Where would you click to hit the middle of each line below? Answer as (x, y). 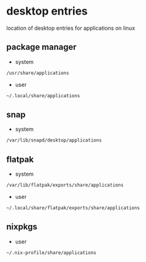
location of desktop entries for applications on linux (71, 28)
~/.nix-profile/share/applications (51, 253)
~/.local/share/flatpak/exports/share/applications (73, 208)
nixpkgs (22, 227)
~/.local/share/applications (43, 95)
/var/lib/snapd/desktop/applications (54, 140)
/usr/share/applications (38, 73)
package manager (42, 47)
